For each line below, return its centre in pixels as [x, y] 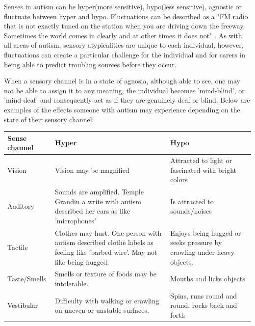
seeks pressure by [196, 242]
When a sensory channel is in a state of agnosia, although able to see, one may [122, 81]
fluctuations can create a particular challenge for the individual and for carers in [125, 54]
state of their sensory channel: [49, 119]
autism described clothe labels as [104, 242]
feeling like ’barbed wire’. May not [106, 252]
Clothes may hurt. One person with [108, 232]
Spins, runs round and [204, 295]
